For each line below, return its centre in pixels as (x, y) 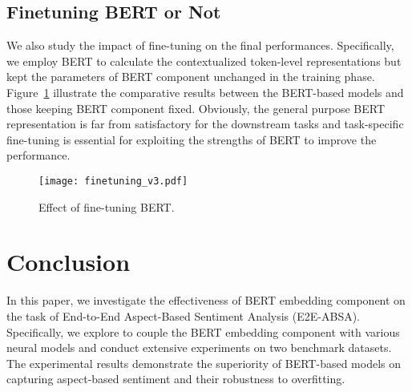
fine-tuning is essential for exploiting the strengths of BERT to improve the (192, 139)
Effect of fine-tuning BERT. (107, 206)
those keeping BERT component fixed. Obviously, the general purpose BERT (196, 108)
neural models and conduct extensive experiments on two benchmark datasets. (199, 348)
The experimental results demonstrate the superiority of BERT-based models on (204, 363)
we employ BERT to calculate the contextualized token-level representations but (204, 61)
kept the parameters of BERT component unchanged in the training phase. (191, 77)
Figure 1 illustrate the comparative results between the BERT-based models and (205, 92)
